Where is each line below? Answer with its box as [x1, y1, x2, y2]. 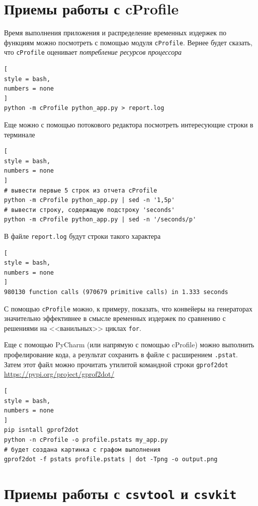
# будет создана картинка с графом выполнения [4, 446, 161, 453]
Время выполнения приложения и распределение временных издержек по [4, 27, 227, 38]
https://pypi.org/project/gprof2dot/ [4, 369, 114, 379]
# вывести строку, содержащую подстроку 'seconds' [4, 206, 175, 213]
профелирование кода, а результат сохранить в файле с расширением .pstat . [4, 349, 238, 360]
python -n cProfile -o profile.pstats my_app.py [4, 436, 168, 443]
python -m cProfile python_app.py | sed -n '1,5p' [4, 197, 175, 204]
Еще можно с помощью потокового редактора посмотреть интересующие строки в [4, 119, 254, 129]
